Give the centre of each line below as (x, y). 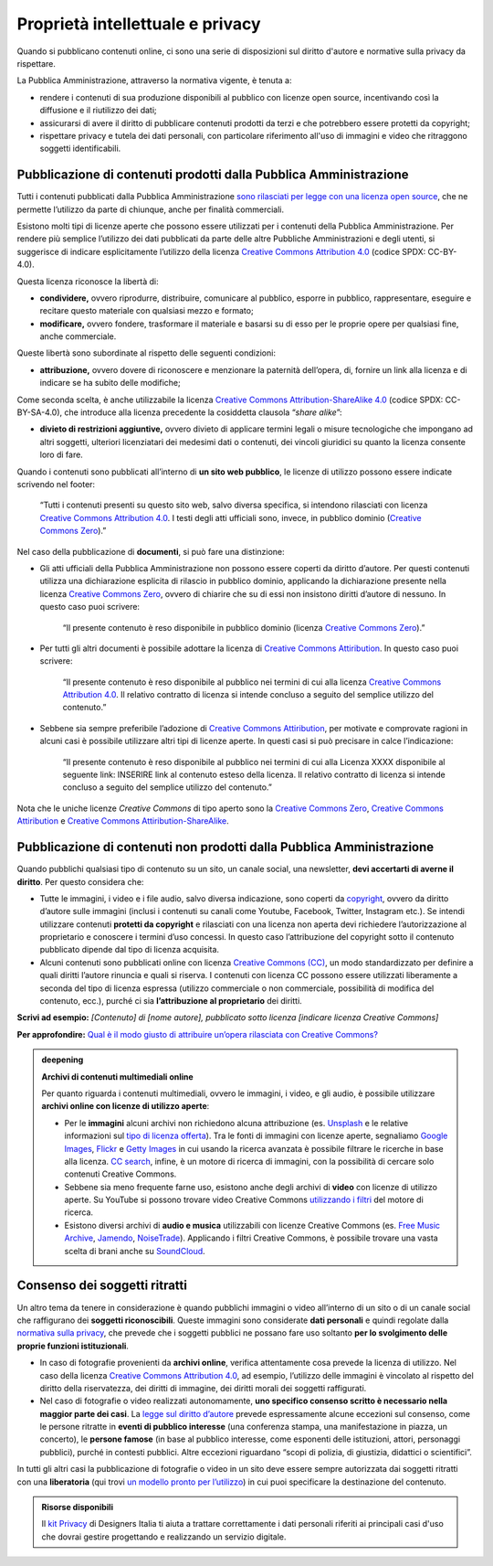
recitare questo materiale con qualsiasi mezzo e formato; (147, 311)
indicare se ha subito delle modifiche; (110, 383)
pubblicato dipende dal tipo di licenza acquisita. (129, 950)
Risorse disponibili (78, 1507)
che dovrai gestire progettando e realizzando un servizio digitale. (164, 1537)
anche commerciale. (78, 336)
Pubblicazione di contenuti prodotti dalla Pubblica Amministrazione (213, 175)
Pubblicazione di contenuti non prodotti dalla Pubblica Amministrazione (226, 847)
